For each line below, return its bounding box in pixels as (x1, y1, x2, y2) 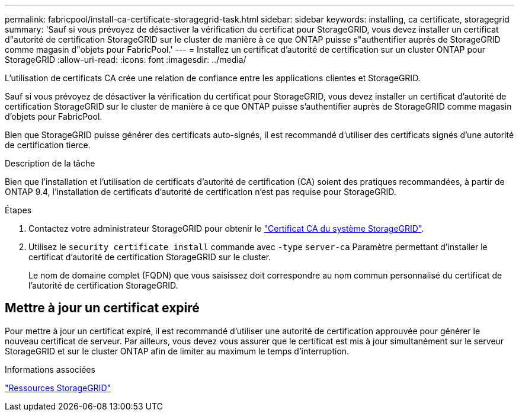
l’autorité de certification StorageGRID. (28, 280, 178, 290)
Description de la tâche (5, 158, 95, 168)
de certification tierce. (5, 140, 91, 150)
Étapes (5, 205, 32, 215)
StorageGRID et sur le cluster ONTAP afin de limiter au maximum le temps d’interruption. (5, 345, 350, 356)
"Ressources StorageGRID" (5, 382, 111, 393)
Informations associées (5, 364, 95, 375)
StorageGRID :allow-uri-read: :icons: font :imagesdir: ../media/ (5, 55, 246, 65)
